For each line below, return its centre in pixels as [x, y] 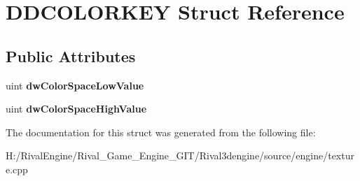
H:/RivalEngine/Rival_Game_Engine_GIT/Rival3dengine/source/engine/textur [180, 155]
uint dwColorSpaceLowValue [75, 85]
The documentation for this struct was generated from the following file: [161, 132]
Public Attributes [71, 56]
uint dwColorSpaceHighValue [76, 109]
